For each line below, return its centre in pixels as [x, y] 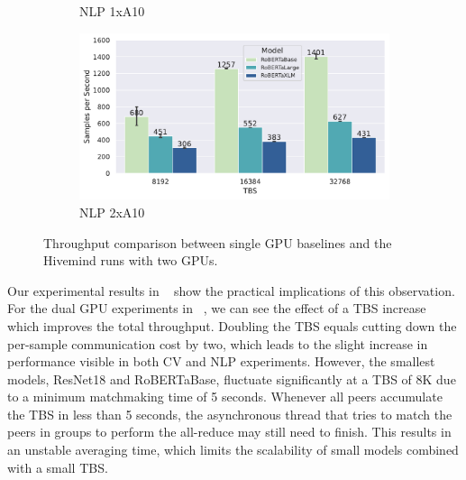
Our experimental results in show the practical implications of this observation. [231, 290]
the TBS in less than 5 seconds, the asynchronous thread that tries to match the [230, 414]
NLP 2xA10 [112, 212]
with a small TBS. [58, 467]
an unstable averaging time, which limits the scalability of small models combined [233, 450]
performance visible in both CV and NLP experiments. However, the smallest [221, 361]
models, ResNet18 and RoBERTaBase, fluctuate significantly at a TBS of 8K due [232, 378]
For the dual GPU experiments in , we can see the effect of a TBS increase [217, 308]
